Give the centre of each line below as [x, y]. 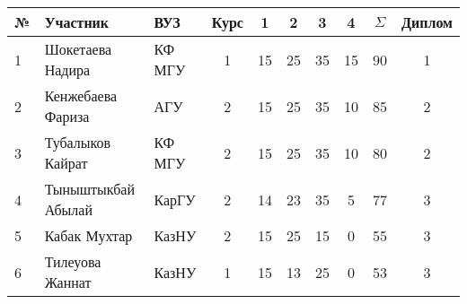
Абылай [68, 209]
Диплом [427, 22]
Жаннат [68, 282]
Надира [67, 69]
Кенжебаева [81, 96]
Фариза [67, 116]
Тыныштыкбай [89, 189]
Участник [77, 22]
